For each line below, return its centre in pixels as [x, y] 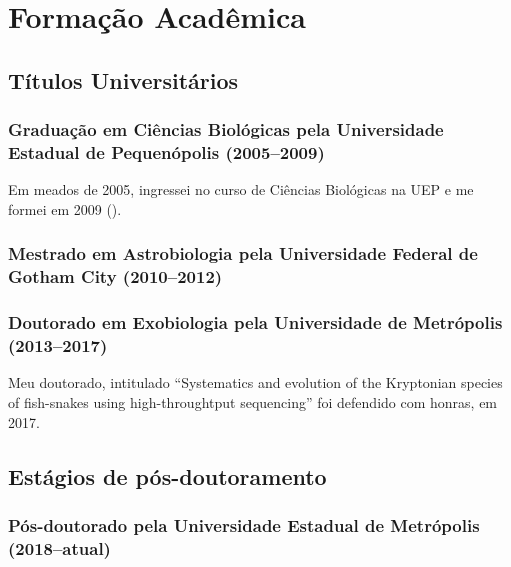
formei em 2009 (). [65, 208]
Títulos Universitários [123, 79]
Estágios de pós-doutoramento [167, 475]
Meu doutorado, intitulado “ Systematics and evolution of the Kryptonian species [255, 382]
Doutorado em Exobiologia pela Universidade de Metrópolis [255, 322]
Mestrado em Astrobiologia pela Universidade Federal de [243, 253]
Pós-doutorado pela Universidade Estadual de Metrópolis [244, 524]
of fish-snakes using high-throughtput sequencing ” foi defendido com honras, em [253, 401]
